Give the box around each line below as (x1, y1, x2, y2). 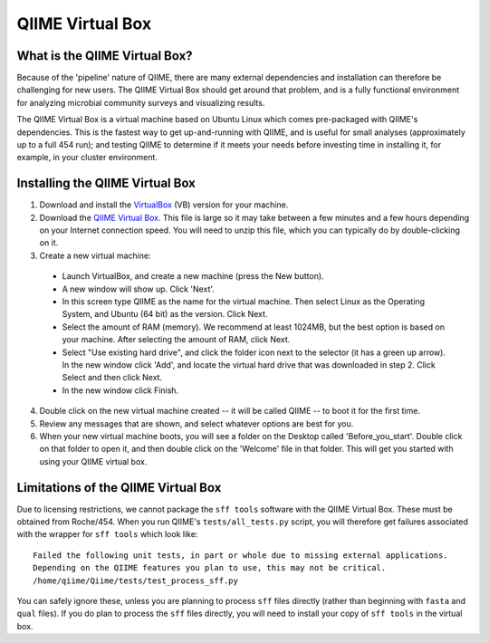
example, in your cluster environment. (16, 152, 158, 163)
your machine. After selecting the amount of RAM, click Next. (62, 334, 291, 345)
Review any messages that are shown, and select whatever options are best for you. (39, 417, 354, 429)
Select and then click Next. (62, 372, 163, 383)
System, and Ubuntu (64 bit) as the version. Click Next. (62, 309, 268, 320)
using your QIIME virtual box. (39, 456, 148, 466)
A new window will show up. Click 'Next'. (62, 283, 215, 294)
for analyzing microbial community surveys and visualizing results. (16, 97, 265, 108)
